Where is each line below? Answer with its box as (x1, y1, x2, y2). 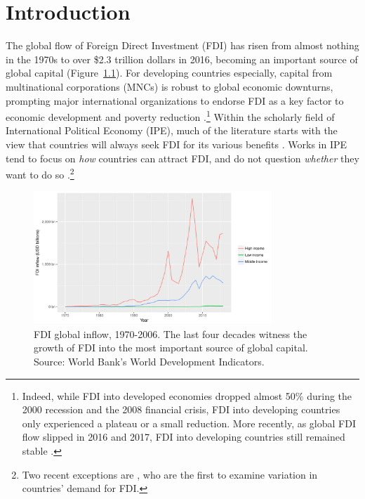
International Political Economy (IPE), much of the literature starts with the (6, 123, 338, 138)
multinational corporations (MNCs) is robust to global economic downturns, (6, 79, 333, 93)
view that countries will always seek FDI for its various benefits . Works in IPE (6, 136, 347, 151)
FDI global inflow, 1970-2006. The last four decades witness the (34, 326, 307, 341)
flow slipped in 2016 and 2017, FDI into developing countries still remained (22, 429, 345, 444)
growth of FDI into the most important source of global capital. (34, 340, 308, 355)
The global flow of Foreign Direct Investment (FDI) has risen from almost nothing (6, 38, 359, 53)
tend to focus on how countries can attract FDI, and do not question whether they (6, 150, 359, 165)
